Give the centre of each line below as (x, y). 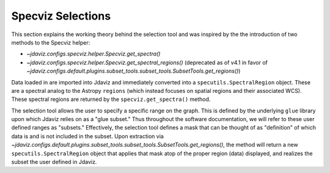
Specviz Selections (61, 16)
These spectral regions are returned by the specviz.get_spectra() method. (111, 99)
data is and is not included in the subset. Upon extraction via (88, 136)
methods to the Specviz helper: (51, 42)
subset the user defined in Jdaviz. (54, 162)
